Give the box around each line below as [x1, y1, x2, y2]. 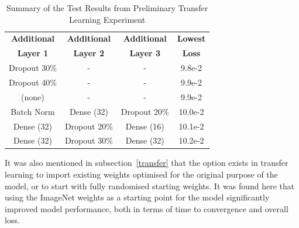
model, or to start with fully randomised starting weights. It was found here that [5, 179, 295, 192]
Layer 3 [129, 47, 161, 59]
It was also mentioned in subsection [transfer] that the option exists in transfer [5, 156, 288, 169]
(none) [21, 90, 44, 103]
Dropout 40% [9, 76, 57, 88]
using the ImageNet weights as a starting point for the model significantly [5, 191, 270, 203]
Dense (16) [125, 120, 164, 132]
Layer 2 [73, 47, 105, 59]
